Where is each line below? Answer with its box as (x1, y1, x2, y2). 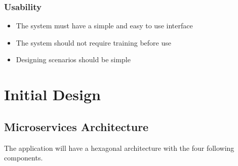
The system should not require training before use (16, 37, 171, 48)
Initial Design (4, 84, 101, 105)
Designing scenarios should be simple (16, 54, 131, 65)
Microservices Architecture (4, 118, 149, 134)
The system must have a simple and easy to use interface (16, 20, 193, 31)
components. (4, 152, 43, 163)
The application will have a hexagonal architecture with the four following (4, 142, 234, 153)
